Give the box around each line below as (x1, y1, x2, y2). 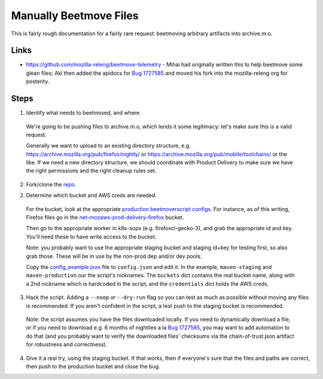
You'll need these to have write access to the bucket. (26, 233, 157, 240)
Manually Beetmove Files (11, 9, 139, 22)
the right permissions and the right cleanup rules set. (26, 167, 157, 175)
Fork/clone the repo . (26, 181, 77, 188)
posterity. (26, 78, 50, 85)
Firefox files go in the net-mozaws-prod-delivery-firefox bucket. (26, 214, 184, 221)
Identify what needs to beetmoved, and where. (26, 109, 142, 117)
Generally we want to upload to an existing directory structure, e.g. (26, 142, 191, 149)
